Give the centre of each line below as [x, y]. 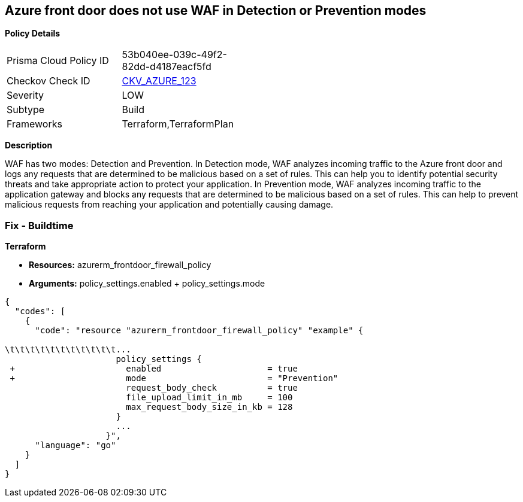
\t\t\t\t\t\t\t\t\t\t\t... [68, 350]
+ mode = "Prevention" [174, 378]
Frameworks [34, 124]
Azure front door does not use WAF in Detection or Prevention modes [216, 10]
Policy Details [33, 34]
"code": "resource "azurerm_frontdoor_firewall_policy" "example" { [199, 331]
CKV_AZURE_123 [159, 81]
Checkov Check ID [49, 81]
